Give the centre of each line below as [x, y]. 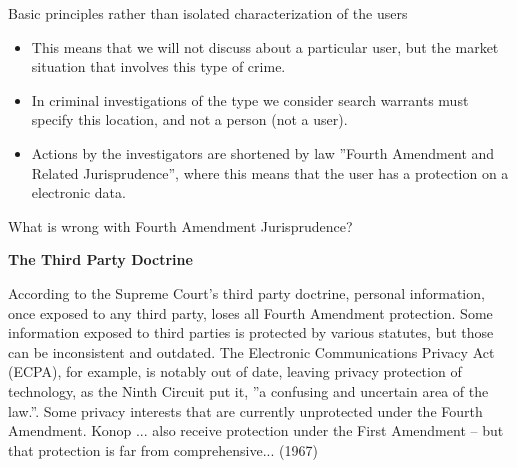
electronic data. [78, 192]
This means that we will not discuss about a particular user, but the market [265, 46]
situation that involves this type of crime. [158, 66]
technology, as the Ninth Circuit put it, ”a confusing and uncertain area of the [248, 390]
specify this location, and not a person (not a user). [189, 119]
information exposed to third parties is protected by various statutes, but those [251, 332]
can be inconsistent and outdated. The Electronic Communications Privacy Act [251, 351]
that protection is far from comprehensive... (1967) [163, 449]
